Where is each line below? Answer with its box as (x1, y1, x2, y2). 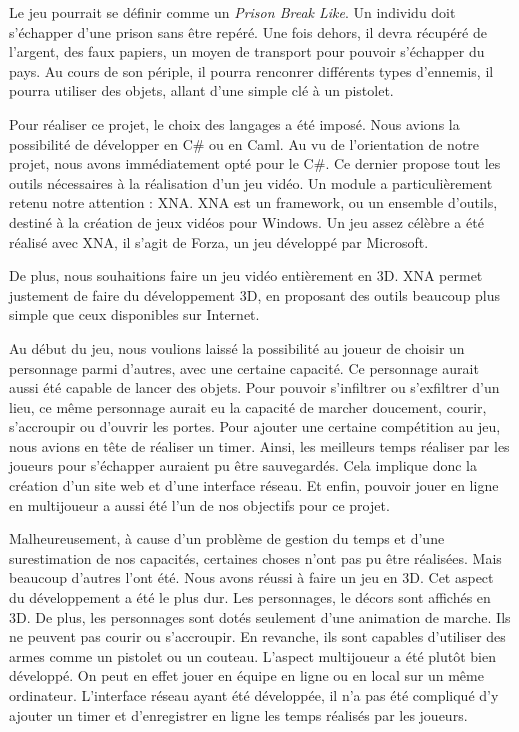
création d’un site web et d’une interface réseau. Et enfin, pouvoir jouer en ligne (9, 475, 499, 496)
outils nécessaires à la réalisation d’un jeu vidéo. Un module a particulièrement (9, 172, 493, 193)
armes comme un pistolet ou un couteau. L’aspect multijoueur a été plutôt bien (9, 645, 496, 666)
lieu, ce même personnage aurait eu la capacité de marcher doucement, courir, (9, 396, 487, 417)
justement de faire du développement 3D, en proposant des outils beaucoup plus (9, 284, 501, 305)
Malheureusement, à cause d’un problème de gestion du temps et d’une (9, 528, 445, 549)
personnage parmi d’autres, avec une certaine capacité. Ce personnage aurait (9, 357, 479, 378)
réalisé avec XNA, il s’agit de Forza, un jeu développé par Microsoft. (9, 231, 429, 252)
